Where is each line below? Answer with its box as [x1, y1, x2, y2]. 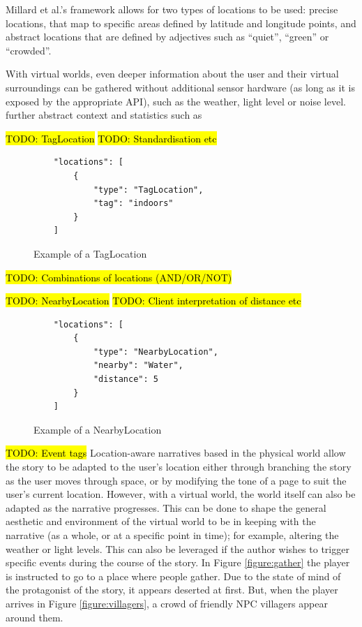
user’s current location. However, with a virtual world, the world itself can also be [6, 487, 356, 501]
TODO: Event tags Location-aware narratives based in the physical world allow [6, 445, 346, 460]
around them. [6, 610, 63, 624]
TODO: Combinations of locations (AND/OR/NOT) [6, 270, 232, 284]
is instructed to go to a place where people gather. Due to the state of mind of [6, 568, 341, 583]
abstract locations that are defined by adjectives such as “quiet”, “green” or [6, 29, 329, 44]
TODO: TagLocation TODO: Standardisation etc [6, 131, 217, 145]
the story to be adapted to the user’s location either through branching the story [6, 459, 352, 474]
